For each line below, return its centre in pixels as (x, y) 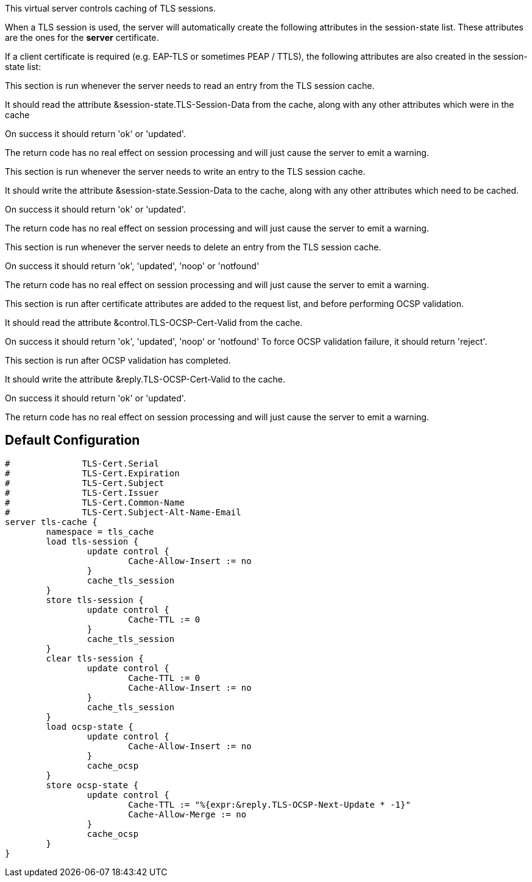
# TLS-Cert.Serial (82, 463)
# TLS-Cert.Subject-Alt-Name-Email (123, 512)
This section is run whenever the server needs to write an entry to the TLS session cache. (185, 171)
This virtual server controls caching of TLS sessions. (110, 8)
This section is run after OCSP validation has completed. (118, 360)
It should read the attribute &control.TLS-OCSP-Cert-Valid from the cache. (154, 323)
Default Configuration (73, 440)
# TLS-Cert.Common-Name (95, 502)
